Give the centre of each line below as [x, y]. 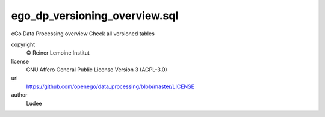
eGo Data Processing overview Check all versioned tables [83, 34]
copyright [23, 44]
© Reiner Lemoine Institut [58, 53]
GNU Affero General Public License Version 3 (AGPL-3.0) [97, 70]
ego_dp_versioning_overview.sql [95, 16]
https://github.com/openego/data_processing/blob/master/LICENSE [110, 86]
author [19, 95]
